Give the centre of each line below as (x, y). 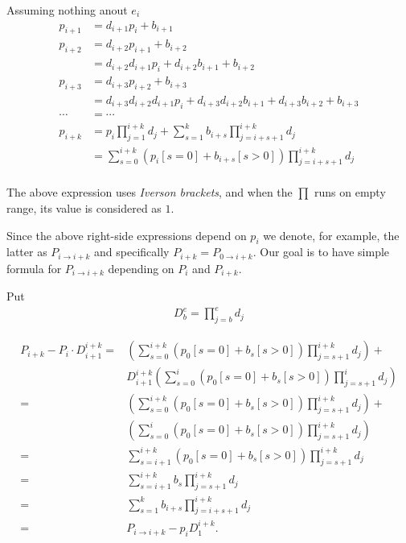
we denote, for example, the (331, 235)
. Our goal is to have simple (321, 252)
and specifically (132, 252)
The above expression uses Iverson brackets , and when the (150, 192)
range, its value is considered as (84, 208)
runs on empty (350, 192)
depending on (141, 268)
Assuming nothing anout (67, 10)
